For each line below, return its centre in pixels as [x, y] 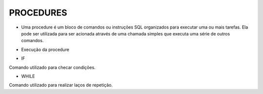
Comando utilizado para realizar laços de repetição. [61, 85]
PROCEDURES [38, 13]
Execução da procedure [45, 49]
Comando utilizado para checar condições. [52, 67]
